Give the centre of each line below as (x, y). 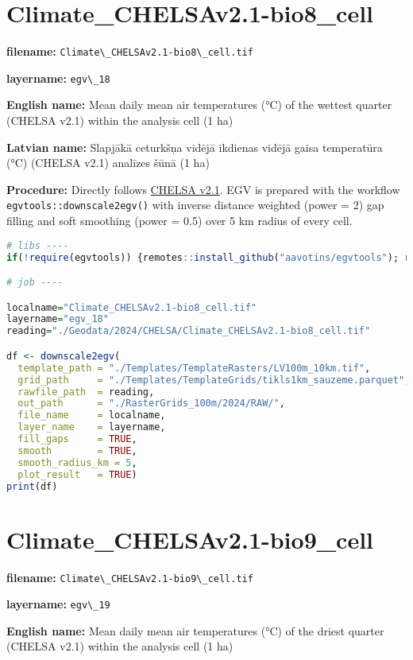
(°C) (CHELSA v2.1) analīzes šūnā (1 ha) (108, 163)
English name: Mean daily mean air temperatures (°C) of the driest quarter (195, 630)
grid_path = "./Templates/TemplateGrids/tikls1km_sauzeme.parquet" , (214, 380)
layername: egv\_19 (58, 604)
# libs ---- (38, 245)
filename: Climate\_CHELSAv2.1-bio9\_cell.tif (130, 577)
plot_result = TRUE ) (77, 474)
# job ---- (35, 283)
